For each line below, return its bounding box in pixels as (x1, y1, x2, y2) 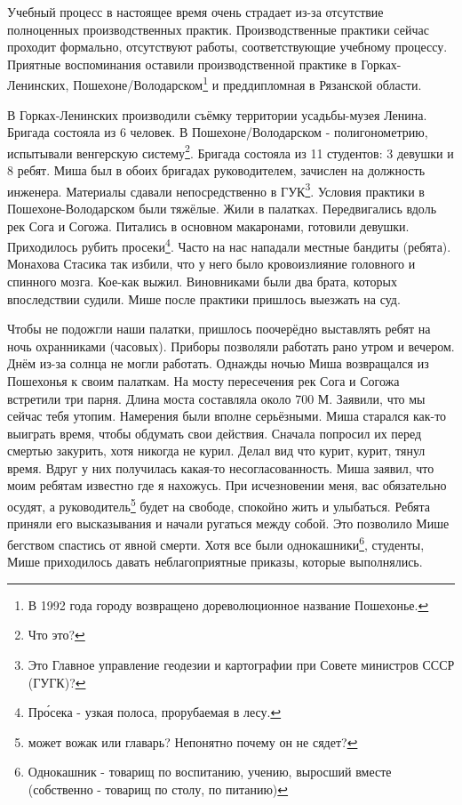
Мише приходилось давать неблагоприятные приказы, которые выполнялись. (7, 552, 423, 571)
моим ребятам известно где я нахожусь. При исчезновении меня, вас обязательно (7, 476, 447, 495)
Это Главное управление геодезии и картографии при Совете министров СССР (28, 655, 455, 673)
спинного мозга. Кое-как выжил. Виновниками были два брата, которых (7, 271, 397, 290)
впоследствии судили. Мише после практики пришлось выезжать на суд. (7, 289, 401, 308)
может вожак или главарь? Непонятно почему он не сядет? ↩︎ (28, 732, 358, 751)
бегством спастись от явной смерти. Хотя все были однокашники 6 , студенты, (7, 532, 425, 553)
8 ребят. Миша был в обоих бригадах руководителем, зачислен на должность (7, 161, 426, 180)
